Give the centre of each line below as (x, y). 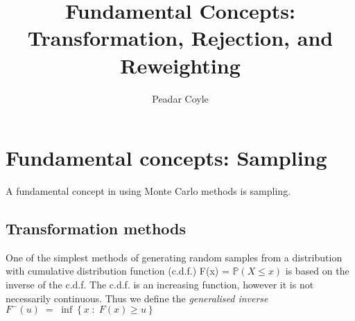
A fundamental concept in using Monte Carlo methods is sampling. (148, 191)
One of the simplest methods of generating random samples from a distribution (174, 257)
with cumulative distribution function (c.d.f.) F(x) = (118, 271)
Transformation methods (96, 228)
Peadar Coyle (180, 98)
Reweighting (180, 65)
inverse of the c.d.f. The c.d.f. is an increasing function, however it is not (160, 285)
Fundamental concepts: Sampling (166, 158)
